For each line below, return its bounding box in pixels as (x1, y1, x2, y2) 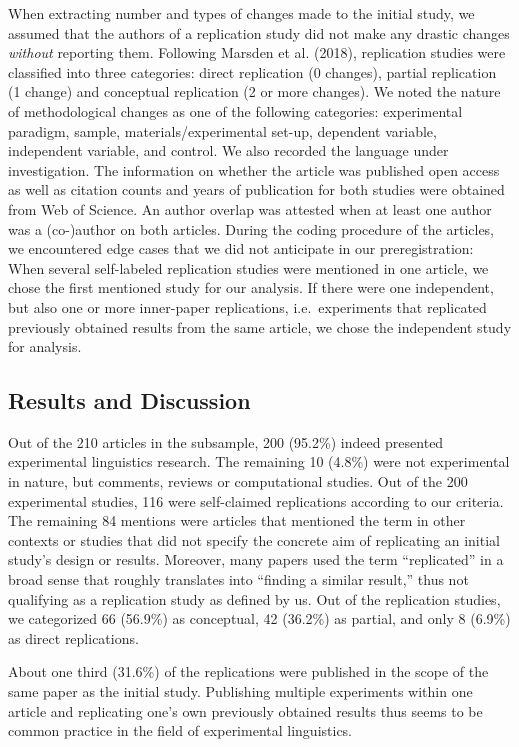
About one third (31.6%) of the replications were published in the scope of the (8, 661, 489, 682)
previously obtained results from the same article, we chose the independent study (8, 316, 512, 337)
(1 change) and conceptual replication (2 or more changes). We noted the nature (8, 81, 501, 102)
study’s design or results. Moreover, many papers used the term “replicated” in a (8, 549, 504, 570)
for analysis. (8, 336, 82, 357)
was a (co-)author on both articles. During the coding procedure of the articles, (8, 218, 495, 239)
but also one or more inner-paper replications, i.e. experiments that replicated (8, 296, 487, 317)
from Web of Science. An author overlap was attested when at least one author (8, 198, 492, 219)
